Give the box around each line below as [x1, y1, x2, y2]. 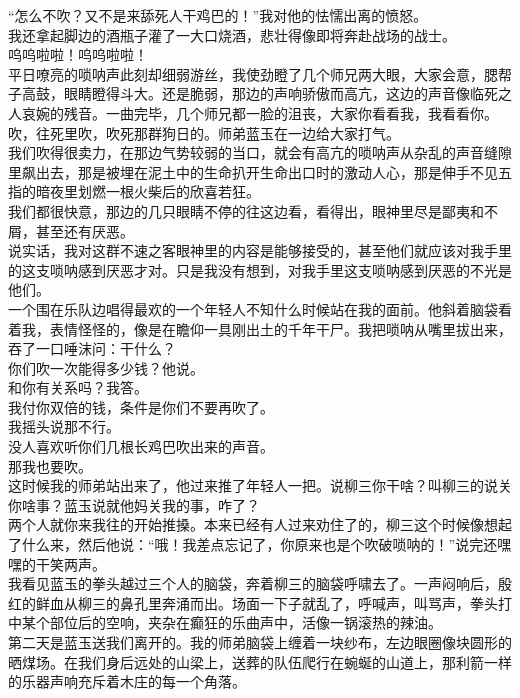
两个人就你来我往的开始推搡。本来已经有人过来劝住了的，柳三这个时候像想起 [8, 514, 512, 535]
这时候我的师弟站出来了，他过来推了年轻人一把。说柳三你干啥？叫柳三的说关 [8, 475, 512, 496]
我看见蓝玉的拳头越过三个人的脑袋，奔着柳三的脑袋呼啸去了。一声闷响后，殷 [8, 573, 512, 594]
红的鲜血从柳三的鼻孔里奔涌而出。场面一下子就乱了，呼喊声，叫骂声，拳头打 [8, 592, 512, 613]
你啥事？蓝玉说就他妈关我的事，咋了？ [8, 494, 260, 515]
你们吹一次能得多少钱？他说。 [8, 357, 204, 378]
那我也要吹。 [8, 455, 92, 476]
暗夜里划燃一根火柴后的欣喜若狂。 [35, 181, 260, 202]
